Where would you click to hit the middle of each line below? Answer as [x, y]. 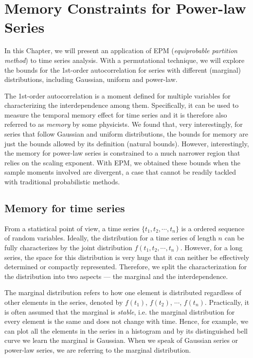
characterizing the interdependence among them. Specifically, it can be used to [122, 105]
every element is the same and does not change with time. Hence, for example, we [126, 321]
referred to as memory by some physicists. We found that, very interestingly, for [124, 124]
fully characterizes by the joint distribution [68, 248]
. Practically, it [227, 302]
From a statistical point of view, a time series [72, 228]
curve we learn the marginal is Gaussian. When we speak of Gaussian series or [121, 340]
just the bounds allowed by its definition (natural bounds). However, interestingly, [127, 143]
